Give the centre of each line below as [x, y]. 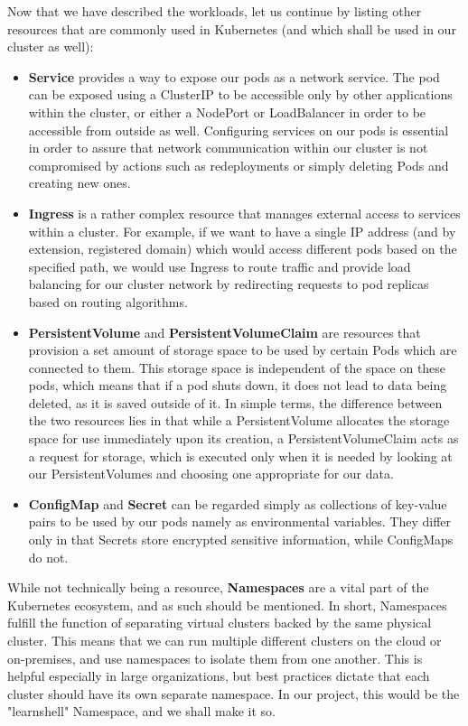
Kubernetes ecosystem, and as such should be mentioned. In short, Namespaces [227, 605]
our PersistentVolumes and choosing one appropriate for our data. [211, 474]
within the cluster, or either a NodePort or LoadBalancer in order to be [227, 112]
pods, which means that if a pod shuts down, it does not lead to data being [238, 385]
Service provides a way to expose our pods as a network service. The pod [234, 76]
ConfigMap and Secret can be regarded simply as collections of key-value [238, 503]
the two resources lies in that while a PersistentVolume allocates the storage [239, 420]
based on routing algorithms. [108, 301]
